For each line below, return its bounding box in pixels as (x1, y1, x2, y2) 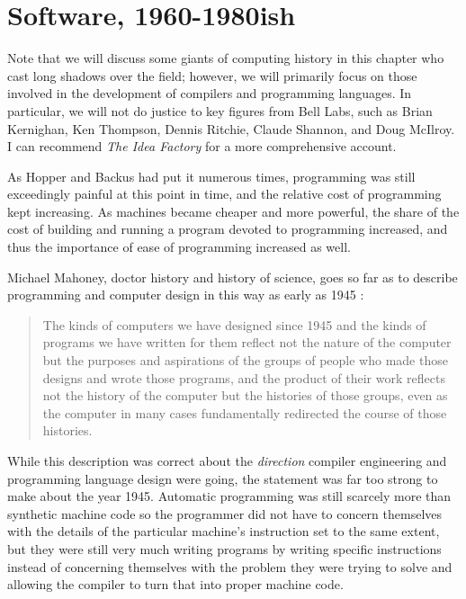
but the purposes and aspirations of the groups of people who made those (42, 351, 448, 370)
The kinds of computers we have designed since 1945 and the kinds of (42, 315, 426, 334)
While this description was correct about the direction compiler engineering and (7, 451, 447, 469)
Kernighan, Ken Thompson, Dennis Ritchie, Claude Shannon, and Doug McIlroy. (7, 119, 455, 138)
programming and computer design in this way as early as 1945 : (7, 285, 364, 304)
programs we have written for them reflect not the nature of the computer (42, 333, 452, 352)
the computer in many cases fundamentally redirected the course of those (42, 403, 447, 422)
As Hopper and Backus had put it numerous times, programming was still (7, 166, 416, 185)
